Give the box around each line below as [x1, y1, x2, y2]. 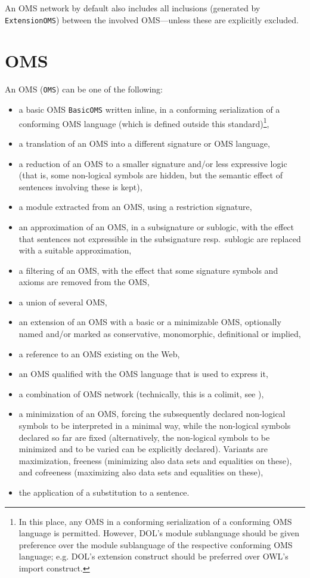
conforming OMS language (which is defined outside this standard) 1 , [18, 115, 269, 129]
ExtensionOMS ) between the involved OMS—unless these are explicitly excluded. [5, 13, 299, 26]
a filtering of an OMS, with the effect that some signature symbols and [18, 264, 278, 276]
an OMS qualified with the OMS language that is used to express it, [18, 367, 268, 380]
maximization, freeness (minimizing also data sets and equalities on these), [18, 454, 292, 466]
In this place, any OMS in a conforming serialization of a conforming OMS [18, 515, 292, 527]
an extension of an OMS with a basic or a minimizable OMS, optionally [18, 316, 281, 328]
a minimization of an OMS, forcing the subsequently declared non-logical [18, 407, 286, 420]
